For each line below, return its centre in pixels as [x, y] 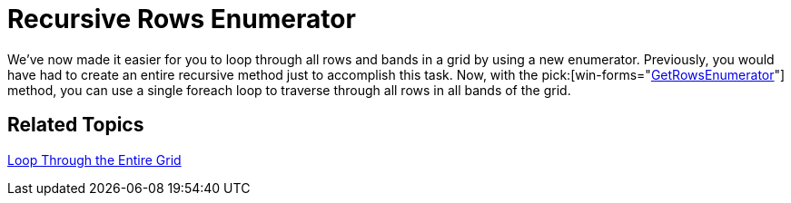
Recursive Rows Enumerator [182, 19]
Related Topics [76, 125]
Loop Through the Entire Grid [94, 159]
